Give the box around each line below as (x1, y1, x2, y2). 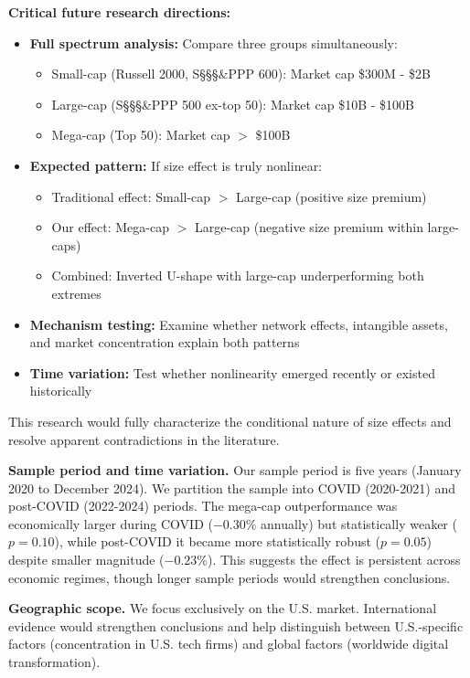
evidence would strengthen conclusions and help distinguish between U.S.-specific (8, 616, 464, 635)
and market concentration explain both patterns (29, 333, 300, 352)
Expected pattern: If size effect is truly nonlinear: (29, 155, 323, 175)
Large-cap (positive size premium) (236, 186, 427, 206)
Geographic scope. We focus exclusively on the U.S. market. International (8, 599, 437, 618)
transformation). (8, 652, 101, 672)
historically (29, 381, 92, 400)
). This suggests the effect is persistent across (208, 550, 461, 569)
